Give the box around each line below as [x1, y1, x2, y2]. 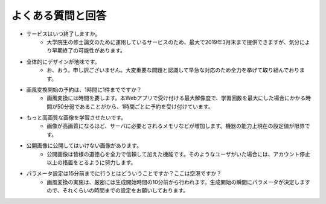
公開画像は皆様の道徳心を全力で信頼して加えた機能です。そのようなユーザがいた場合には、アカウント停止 [46, 150, 310, 158]
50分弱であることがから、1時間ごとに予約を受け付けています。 [57, 103, 214, 110]
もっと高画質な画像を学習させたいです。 [26, 114, 127, 121]
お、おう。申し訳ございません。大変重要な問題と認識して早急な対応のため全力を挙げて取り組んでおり [46, 66, 300, 74]
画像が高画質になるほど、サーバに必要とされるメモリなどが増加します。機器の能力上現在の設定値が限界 [46, 123, 305, 130]
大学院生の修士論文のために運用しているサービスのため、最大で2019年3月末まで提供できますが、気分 [46, 38, 300, 45]
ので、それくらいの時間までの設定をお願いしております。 [46, 187, 189, 194]
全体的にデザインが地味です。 [26, 58, 100, 65]
